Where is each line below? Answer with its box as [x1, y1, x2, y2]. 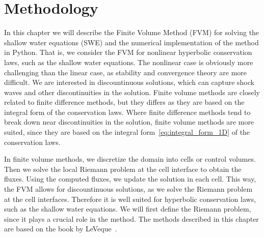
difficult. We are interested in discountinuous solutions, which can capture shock [4, 77, 254, 87]
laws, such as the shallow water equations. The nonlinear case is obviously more [4, 56, 253, 67]
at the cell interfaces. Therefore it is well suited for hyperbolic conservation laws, [4, 193, 256, 204]
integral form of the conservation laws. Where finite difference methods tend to [4, 106, 251, 117]
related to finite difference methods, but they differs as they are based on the [4, 97, 245, 107]
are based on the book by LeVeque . [4, 223, 117, 234]
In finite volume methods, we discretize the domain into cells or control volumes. [4, 154, 256, 164]
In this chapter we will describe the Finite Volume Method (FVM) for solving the [4, 27, 259, 38]
